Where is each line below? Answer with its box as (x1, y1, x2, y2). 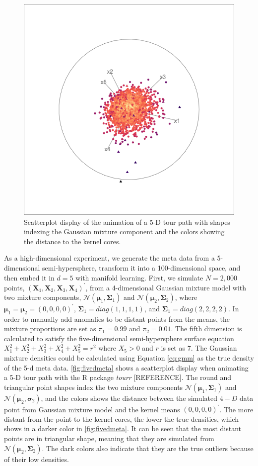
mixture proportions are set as (4, 323, 96, 334)
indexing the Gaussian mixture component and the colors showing (24, 226, 225, 237)
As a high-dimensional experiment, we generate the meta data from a (4, 253, 215, 263)
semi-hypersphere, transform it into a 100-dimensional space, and (42, 262, 241, 273)
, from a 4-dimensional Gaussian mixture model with (85, 282, 247, 292)
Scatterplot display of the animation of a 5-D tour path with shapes (24, 216, 230, 227)
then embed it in (4, 272, 55, 282)
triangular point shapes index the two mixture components (4, 381, 183, 392)
